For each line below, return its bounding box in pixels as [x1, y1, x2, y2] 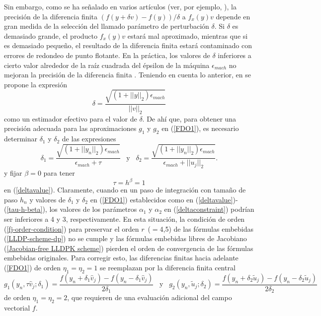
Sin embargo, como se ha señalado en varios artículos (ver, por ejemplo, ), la [4, 1, 237, 11]
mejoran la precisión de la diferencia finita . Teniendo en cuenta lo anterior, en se [4, 69, 251, 80]
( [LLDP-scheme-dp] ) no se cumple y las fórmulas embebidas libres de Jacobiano [4, 233, 247, 244]
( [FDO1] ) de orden [4, 262, 61, 272]
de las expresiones [62, 133, 116, 144]
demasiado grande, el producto [4, 30, 98, 41]
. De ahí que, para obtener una [142, 113, 237, 124]
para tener [43, 168, 75, 178]
